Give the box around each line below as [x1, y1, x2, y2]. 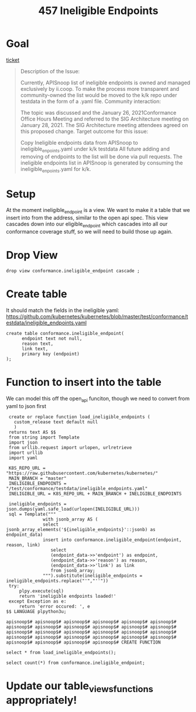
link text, [21, 345, 49, 352]
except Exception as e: [8, 598, 67, 604]
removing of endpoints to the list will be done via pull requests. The [20, 153, 183, 160]
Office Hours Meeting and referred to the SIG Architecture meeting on [20, 115, 189, 122]
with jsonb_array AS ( [43, 516, 98, 522]
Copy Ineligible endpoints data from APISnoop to [20, 139, 139, 146]
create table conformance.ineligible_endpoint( [6, 330, 125, 336]
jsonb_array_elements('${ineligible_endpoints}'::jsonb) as [6, 526, 156, 532]
